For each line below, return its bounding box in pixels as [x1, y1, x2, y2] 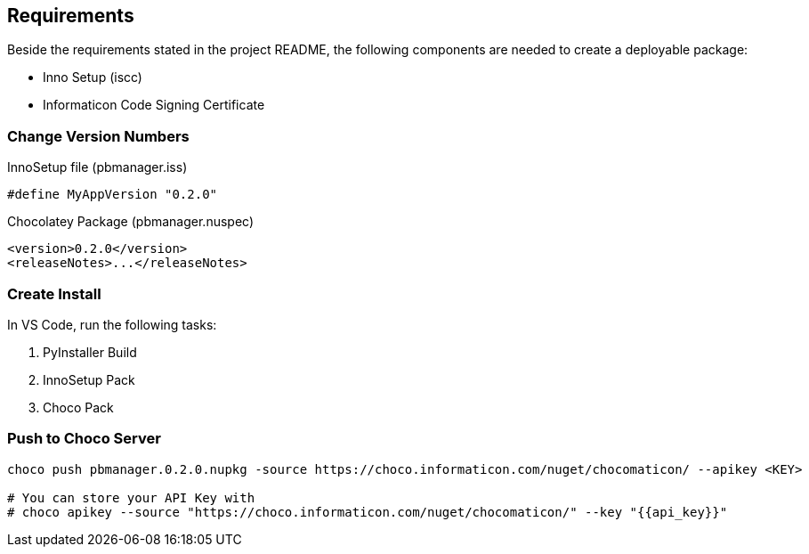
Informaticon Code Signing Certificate [43, 97, 265, 113]
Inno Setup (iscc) [43, 69, 142, 86]
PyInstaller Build [43, 344, 137, 360]
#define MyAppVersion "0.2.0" [7, 187, 218, 202]
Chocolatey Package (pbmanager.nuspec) [7, 214, 255, 230]
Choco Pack [43, 399, 114, 415]
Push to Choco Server [7, 429, 161, 448]
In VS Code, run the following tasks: [7, 316, 217, 332]
